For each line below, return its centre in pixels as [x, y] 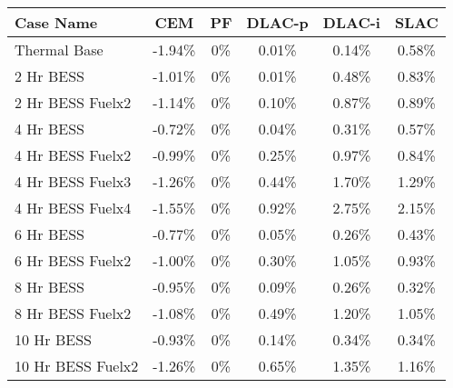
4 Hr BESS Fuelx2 [73, 155]
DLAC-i [351, 22]
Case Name [56, 22]
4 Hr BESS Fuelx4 [73, 208]
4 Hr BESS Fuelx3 [73, 181]
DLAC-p [277, 22]
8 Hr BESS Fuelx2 [73, 313]
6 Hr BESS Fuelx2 [73, 260]
